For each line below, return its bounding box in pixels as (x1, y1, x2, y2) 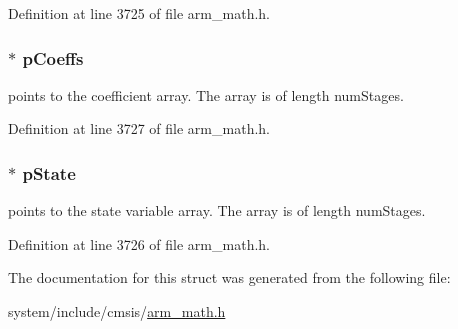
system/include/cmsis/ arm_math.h (8, 301, 226, 321)
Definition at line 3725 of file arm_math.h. (8, 3, 270, 23)
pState (22, 160, 76, 185)
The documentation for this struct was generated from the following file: (8, 267, 451, 288)
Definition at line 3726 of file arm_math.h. (8, 233, 270, 254)
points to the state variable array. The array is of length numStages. (8, 200, 426, 221)
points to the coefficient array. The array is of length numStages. (8, 84, 404, 105)
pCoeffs (22, 45, 84, 70)
